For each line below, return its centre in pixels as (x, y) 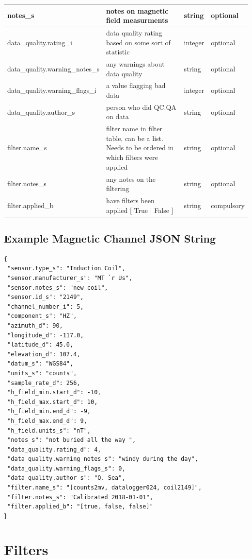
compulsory (228, 205)
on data (118, 116)
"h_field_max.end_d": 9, (47, 421)
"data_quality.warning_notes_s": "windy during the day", (103, 459)
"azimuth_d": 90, (35, 325)
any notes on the (131, 179)
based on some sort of (138, 42)
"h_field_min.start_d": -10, (54, 393)
